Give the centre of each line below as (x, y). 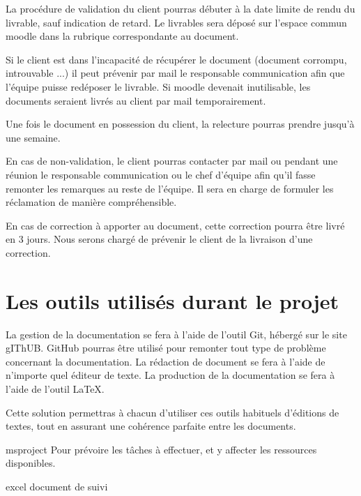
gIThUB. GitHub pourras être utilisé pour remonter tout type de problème (166, 348)
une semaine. (33, 137)
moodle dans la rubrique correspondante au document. (122, 36)
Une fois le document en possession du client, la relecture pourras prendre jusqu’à (180, 124)
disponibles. (31, 463)
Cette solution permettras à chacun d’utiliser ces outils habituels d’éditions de (172, 412)
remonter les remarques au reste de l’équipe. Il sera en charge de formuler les (170, 188)
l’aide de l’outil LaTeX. (55, 389)
